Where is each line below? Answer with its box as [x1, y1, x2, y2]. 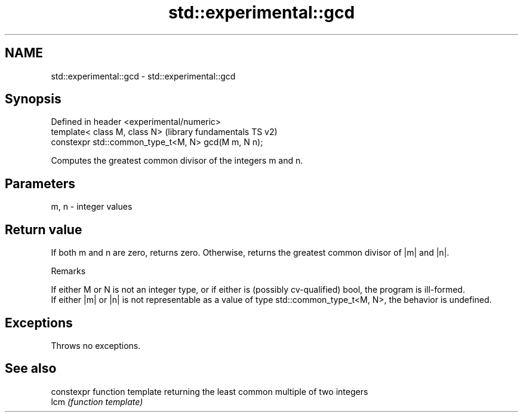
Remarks [51, 266, 86, 277]
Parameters [5, 176, 75, 191]
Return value [5, 222, 82, 237]
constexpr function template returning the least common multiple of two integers [51, 386, 368, 397]
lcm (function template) [51, 396, 143, 407]
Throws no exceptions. [51, 340, 141, 351]
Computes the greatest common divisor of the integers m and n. [51, 155, 303, 166]
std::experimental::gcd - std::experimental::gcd [51, 70, 236, 81]
